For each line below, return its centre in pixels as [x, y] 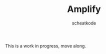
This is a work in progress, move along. [46, 45]
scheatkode [84, 23]
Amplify [84, 9]
